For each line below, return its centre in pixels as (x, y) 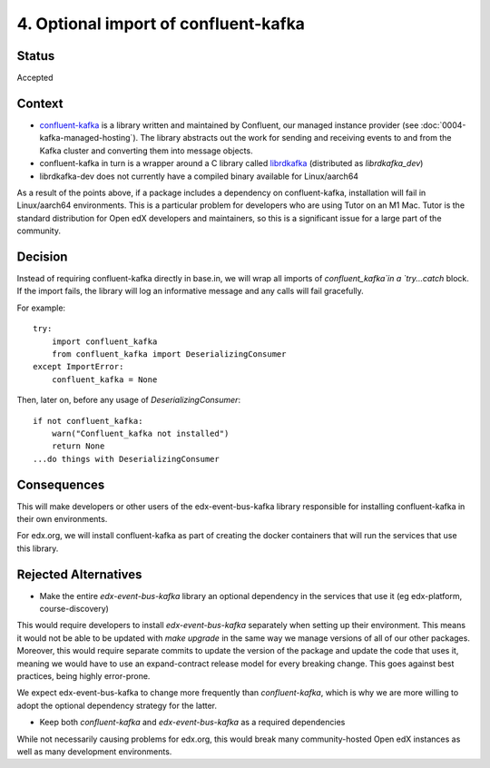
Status (36, 56)
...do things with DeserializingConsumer (126, 459)
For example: (41, 308)
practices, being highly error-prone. (83, 676)
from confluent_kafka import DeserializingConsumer (169, 354)
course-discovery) (74, 609)
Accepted (35, 78)
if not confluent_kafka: (88, 421)
